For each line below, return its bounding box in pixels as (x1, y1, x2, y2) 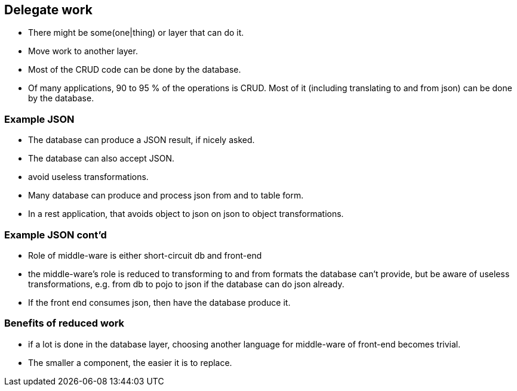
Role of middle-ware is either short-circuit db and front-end (28, 250, 262, 260)
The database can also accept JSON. (28, 153, 174, 164)
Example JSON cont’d (4, 228, 107, 241)
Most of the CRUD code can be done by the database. (28, 64, 241, 75)
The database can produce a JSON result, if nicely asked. (28, 135, 255, 145)
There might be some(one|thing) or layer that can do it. (28, 27, 244, 38)
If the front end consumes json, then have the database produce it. (28, 297, 291, 308)
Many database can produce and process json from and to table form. (28, 190, 304, 201)
